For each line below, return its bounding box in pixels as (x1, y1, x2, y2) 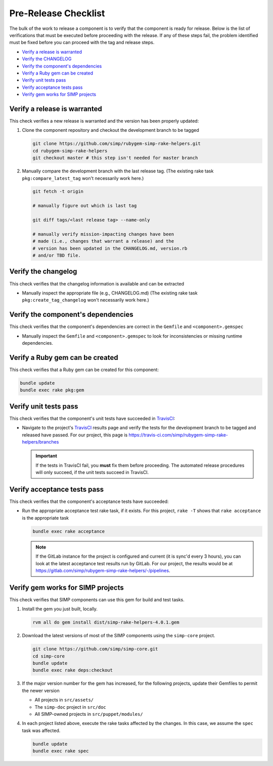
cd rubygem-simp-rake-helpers (32, 148, 108, 154)
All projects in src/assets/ (34, 697, 94, 703)
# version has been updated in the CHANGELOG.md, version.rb (32, 245, 188, 251)
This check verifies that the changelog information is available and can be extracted (9, 280, 185, 286)
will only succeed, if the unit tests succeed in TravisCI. (35, 469, 149, 476)
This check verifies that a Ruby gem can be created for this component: (9, 367, 159, 373)
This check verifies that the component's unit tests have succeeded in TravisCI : (9, 415, 175, 421)
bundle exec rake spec (32, 748, 89, 754)
